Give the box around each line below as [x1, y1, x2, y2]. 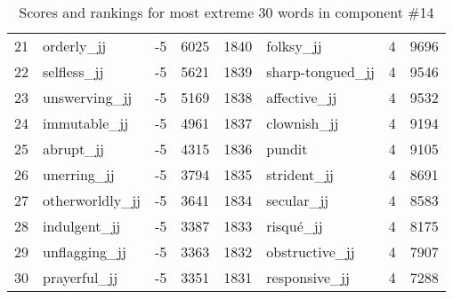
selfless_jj [43, 61, 104, 82]
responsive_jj [266, 267, 350, 287]
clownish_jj [266, 113, 339, 133]
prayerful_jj [43, 267, 118, 287]
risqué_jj [266, 216, 323, 236]
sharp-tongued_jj [266, 61, 375, 82]
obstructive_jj [266, 241, 355, 262]
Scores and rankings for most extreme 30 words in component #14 [19, 2, 434, 22]
